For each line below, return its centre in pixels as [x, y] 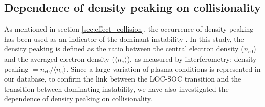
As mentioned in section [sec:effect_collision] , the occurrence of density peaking [129, 29]
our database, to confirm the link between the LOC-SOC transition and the [123, 79]
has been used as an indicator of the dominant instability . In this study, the [124, 38]
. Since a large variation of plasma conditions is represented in [163, 69]
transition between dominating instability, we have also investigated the [116, 88]
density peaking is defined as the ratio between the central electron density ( [124, 49]
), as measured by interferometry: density [192, 58]
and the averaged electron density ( [59, 58]
